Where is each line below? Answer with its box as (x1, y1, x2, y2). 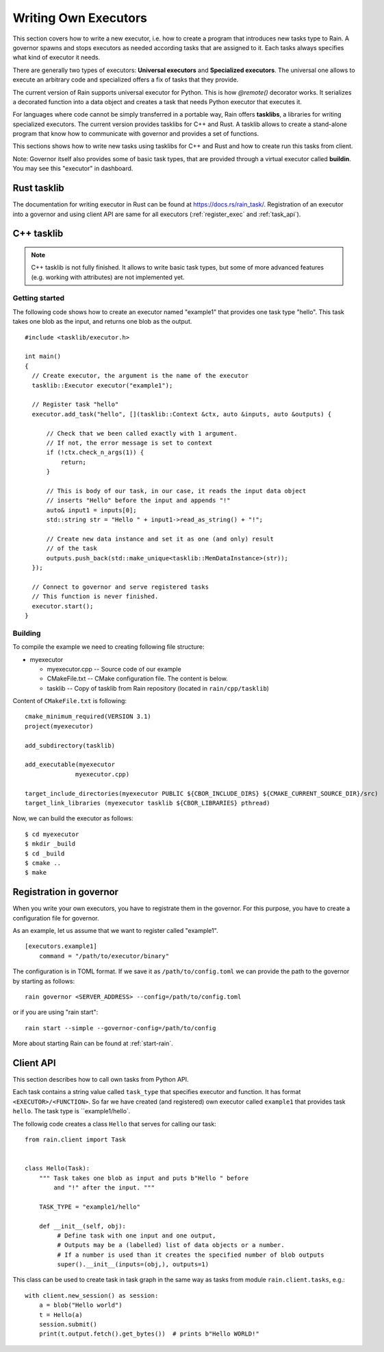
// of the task (46, 545, 97, 552)
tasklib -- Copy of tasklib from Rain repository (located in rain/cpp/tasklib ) (47, 684, 270, 692)
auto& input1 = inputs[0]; (46, 506, 137, 514)
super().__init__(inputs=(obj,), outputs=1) (57, 1261, 209, 1268)
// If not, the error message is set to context (46, 439, 213, 447)
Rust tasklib (12, 182, 64, 194)
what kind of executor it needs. (12, 54, 101, 62)
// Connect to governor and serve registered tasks (31, 583, 209, 591)
